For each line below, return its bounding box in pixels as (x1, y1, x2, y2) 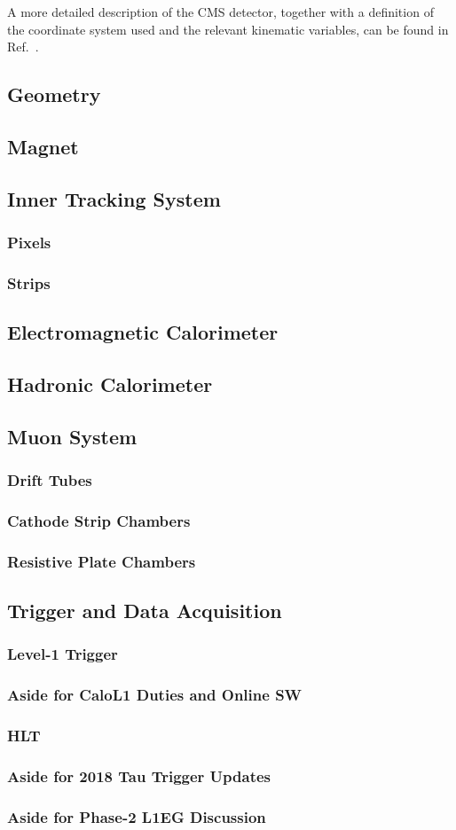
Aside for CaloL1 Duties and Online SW (7, 684, 303, 706)
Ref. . (7, 37, 39, 56)
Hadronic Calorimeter (7, 370, 213, 397)
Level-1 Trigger (7, 643, 118, 665)
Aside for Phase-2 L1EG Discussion (7, 805, 266, 827)
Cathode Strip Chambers (7, 509, 191, 531)
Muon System (7, 422, 138, 450)
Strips (7, 271, 51, 294)
